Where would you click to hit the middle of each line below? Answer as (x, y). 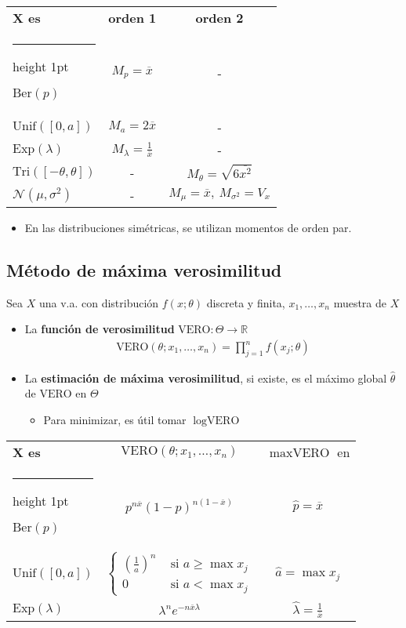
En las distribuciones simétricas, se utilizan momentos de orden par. (188, 227)
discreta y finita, (246, 302)
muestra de (360, 302)
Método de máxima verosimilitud (144, 269)
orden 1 (132, 18)
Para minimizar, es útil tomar (115, 419)
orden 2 (219, 18)
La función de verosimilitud (100, 329)
